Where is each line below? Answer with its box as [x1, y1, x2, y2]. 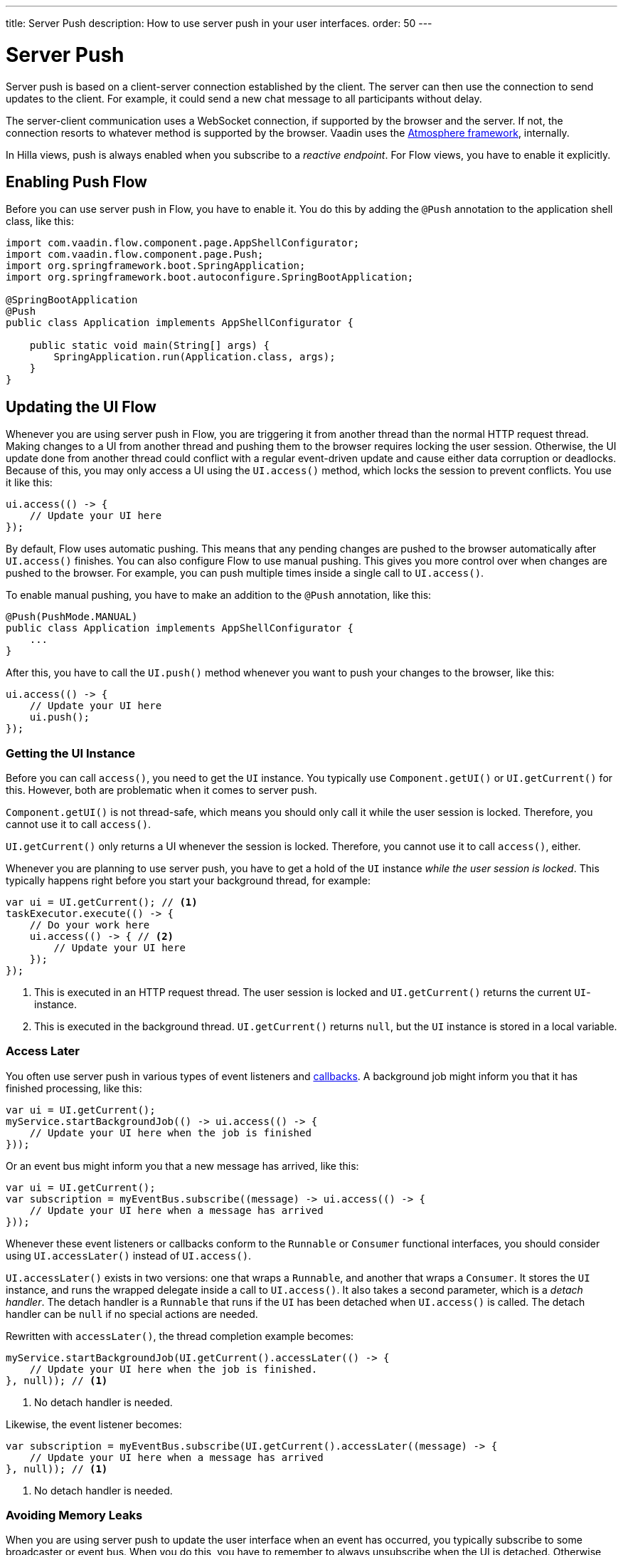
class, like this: [6, 215, 74, 228]
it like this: [6, 476, 53, 489]
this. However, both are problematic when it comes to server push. [6, 783, 317, 796]
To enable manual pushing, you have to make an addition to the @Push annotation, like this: [6, 589, 432, 602]
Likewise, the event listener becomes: [6, 1418, 182, 1430]
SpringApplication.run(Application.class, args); [53, 351, 336, 363]
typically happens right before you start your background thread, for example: [6, 874, 371, 886]
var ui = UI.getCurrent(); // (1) [6, 896, 198, 908]
